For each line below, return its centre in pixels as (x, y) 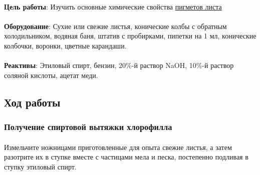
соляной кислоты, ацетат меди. (51, 75)
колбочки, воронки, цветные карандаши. (65, 45)
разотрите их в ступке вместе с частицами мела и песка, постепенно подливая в (126, 157)
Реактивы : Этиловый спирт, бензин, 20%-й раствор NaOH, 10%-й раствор (119, 65)
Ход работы (32, 102)
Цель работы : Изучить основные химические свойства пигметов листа (113, 6)
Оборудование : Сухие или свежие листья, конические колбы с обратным (115, 26)
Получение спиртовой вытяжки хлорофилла (88, 127)
